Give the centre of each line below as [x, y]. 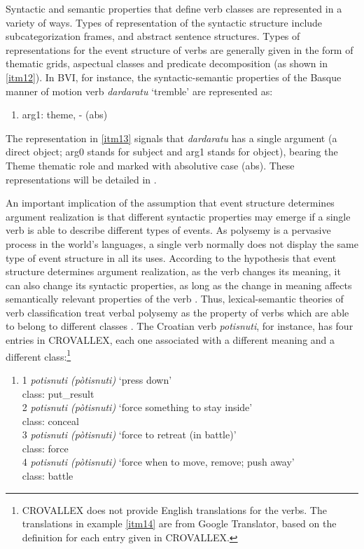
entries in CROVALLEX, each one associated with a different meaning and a [170, 340]
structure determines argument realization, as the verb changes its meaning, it [173, 271]
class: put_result [58, 393]
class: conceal [50, 421]
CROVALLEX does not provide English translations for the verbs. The [174, 509]
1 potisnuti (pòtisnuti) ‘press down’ [97, 379]
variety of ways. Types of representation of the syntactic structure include [164, 22]
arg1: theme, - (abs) [65, 114]
